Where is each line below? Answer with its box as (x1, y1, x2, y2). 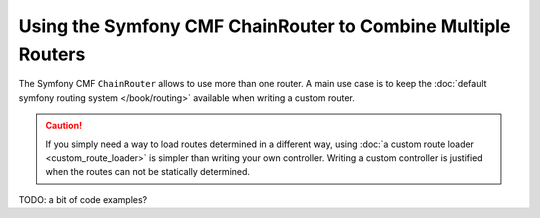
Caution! (45, 120, 83, 132)
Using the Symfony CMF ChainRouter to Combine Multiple (18, 15, 511, 37)
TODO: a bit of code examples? (18, 193, 148, 205)
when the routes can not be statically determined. (45, 166, 250, 178)
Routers (18, 43, 86, 65)
